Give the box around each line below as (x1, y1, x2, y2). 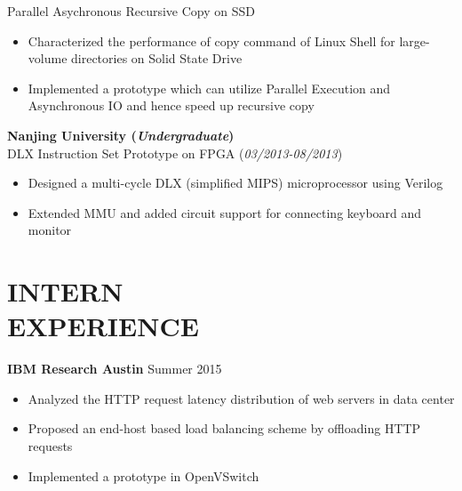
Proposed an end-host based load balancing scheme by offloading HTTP (28, 419, 421, 438)
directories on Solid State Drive (71, 49, 243, 68)
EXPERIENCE (7, 308, 199, 344)
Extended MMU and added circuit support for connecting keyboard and (28, 203, 422, 221)
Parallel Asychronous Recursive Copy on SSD (7, 2, 255, 20)
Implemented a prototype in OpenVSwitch (28, 466, 259, 485)
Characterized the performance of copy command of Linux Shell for (28, 31, 395, 50)
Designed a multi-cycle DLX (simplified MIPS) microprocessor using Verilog (28, 173, 443, 192)
